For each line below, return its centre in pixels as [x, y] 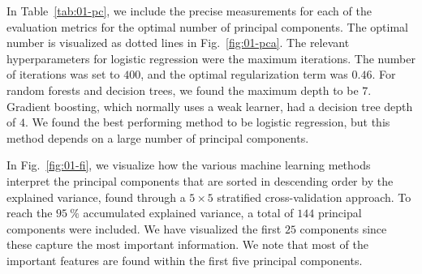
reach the [30, 213]
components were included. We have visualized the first [144, 228]
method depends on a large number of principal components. [158, 137]
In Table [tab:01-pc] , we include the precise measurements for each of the [189, 11]
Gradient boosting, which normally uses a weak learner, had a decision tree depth [210, 106]
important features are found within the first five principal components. [185, 260]
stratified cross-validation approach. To [314, 197]
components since [343, 228]
